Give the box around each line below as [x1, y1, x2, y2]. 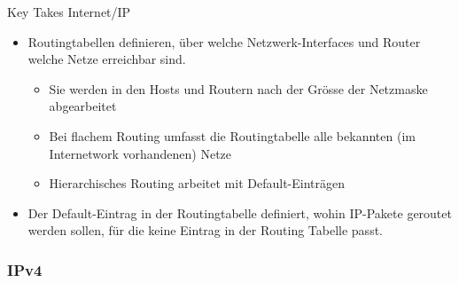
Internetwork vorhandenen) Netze [49, 144, 232, 162]
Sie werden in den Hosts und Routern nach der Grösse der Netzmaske [49, 79, 428, 98]
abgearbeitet [49, 97, 117, 115]
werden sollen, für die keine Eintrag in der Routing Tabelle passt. [27, 221, 383, 240]
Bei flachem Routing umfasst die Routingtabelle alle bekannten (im [49, 126, 416, 145]
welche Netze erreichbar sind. [27, 50, 186, 68]
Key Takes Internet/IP [7, 3, 131, 20]
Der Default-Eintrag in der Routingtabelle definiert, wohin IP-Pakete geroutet [27, 203, 452, 222]
